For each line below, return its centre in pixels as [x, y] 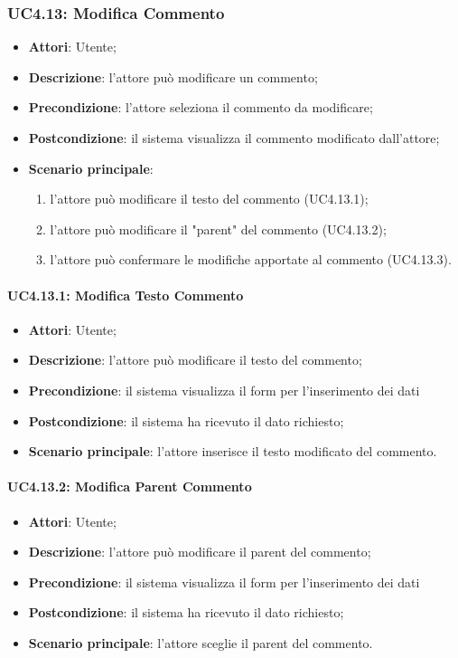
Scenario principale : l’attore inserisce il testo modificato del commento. [233, 451]
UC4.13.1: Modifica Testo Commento [126, 295]
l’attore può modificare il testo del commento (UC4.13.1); [209, 199]
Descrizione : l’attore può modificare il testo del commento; [195, 360]
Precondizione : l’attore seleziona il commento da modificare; [201, 107]
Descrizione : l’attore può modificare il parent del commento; [200, 552]
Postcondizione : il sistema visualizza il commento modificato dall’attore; [234, 138]
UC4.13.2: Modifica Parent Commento [130, 486]
